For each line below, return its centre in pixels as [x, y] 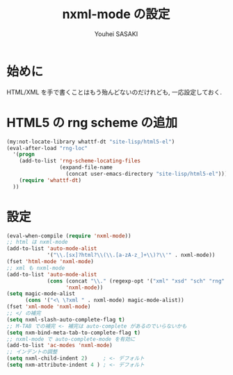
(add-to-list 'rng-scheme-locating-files [80, 161]
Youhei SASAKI [116, 34]
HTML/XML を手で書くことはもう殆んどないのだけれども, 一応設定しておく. [114, 92]
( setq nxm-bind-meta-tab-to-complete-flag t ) [73, 333]
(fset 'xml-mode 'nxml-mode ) [49, 307]
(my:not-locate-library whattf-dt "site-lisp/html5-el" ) [91, 142]
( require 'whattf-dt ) [50, 180]
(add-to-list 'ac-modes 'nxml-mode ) [59, 345]
